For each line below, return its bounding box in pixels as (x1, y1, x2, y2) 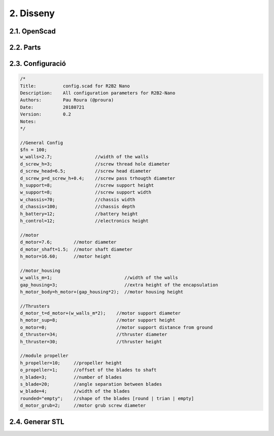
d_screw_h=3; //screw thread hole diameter (20, 161, 170, 167)
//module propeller (20, 353, 68, 359)
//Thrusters (20, 303, 50, 309)
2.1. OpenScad (9, 27, 56, 36)
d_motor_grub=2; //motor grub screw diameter (20, 403, 146, 409)
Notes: (20, 118, 37, 124)
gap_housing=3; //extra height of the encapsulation (20, 282, 218, 288)
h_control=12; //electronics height (20, 218, 149, 223)
